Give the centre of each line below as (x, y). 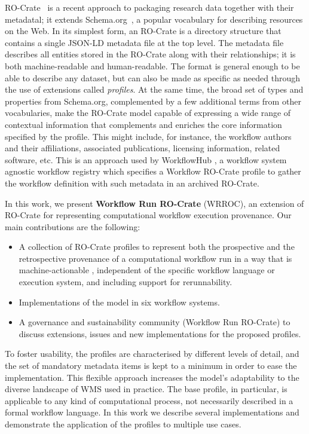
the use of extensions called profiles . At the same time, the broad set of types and (154, 89)
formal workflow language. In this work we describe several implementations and (152, 412)
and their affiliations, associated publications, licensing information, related (143, 148)
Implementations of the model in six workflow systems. (119, 302)
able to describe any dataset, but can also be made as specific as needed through (153, 77)
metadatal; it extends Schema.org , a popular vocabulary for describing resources (154, 19)
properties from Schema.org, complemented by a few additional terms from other (153, 101)
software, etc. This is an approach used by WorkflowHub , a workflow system (146, 159)
